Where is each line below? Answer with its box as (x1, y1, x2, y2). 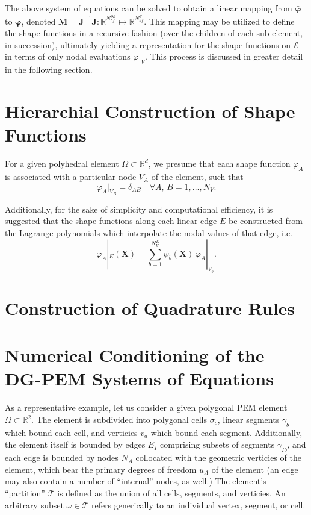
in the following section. (5, 63, 93, 76)
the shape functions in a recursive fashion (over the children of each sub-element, (5, 27, 303, 39)
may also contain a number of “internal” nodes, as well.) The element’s (5, 475, 266, 487)
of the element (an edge (211, 463, 298, 475)
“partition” (5, 486, 45, 499)
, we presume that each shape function (148, 157, 291, 170)
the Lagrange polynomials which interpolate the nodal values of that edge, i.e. (5, 226, 293, 239)
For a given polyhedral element (5, 157, 119, 170)
